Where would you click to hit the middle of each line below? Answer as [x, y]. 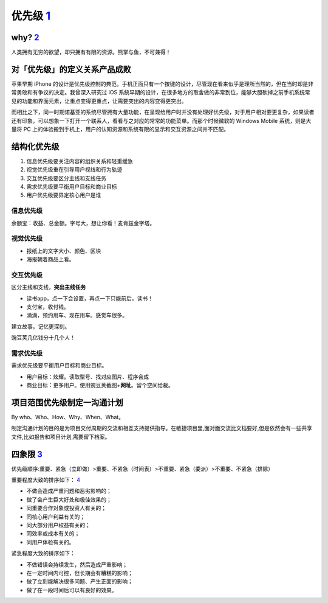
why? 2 [25, 37]
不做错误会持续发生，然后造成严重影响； [77, 564]
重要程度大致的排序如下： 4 [46, 480]
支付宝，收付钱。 [48, 307]
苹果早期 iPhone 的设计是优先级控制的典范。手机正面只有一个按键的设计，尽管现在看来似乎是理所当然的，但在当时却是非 [162, 84]
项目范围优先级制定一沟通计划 [67, 403]
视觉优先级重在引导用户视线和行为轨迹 [74, 170]
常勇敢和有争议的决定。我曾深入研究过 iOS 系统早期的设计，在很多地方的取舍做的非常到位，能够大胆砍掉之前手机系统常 [161, 92]
